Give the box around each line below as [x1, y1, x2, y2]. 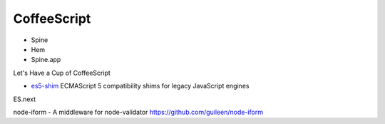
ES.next [13, 95, 36, 103]
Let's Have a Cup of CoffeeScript [13, 68, 111, 77]
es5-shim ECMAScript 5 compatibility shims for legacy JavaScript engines [31, 82, 250, 91]
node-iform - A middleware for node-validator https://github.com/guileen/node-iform [13, 108, 264, 116]
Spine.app [31, 56, 61, 64]
